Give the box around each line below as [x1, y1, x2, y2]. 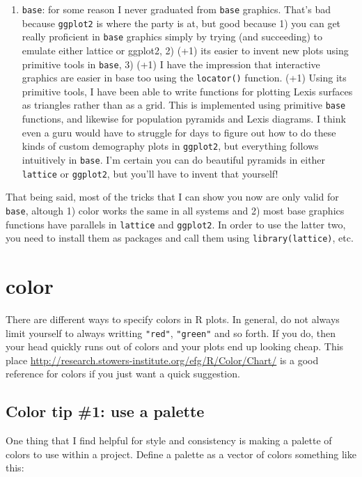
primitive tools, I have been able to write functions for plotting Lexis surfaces [22, 84, 353, 98]
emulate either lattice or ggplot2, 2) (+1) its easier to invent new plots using [22, 42, 349, 57]
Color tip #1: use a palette [6, 400, 205, 422]
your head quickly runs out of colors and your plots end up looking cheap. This [6, 339, 344, 354]
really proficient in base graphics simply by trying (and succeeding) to [22, 29, 322, 44]
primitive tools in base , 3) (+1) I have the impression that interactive [22, 56, 320, 71]
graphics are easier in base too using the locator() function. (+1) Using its [22, 70, 347, 85]
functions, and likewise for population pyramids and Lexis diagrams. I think [22, 111, 346, 126]
